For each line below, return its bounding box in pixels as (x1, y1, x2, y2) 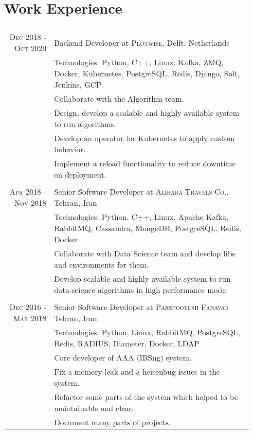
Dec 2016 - (9, 301, 47, 313)
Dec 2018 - (9, 31, 47, 43)
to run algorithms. (54, 118, 116, 130)
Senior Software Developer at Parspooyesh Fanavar (54, 301, 229, 313)
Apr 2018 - (9, 186, 47, 198)
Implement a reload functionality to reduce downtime (54, 158, 236, 169)
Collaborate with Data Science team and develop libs (54, 248, 235, 259)
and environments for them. (54, 259, 149, 271)
